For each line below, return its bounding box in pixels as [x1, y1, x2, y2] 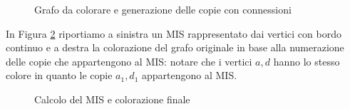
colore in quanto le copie [6, 68, 113, 83]
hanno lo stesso [273, 53, 340, 68]
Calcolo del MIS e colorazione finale [34, 91, 190, 106]
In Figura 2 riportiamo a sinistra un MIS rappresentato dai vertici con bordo [6, 26, 341, 41]
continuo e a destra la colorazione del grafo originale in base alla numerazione [6, 40, 344, 55]
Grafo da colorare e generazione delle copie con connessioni [34, 2, 292, 16]
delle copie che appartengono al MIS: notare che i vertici [6, 53, 252, 68]
